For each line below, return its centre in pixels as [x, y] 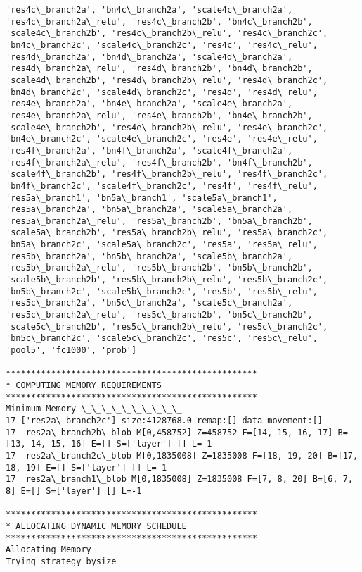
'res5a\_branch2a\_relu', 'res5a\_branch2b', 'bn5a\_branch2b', [159, 221]
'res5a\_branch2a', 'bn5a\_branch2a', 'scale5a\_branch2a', [149, 210]
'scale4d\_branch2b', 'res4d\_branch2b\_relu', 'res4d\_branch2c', [167, 80]
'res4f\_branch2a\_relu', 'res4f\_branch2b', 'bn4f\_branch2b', [159, 162]
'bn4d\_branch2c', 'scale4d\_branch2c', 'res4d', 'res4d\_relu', [162, 92]
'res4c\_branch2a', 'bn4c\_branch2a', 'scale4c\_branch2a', [149, 10]
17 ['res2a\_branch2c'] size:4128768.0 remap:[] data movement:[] [164, 420]
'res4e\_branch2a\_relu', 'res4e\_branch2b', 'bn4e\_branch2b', [159, 115]
